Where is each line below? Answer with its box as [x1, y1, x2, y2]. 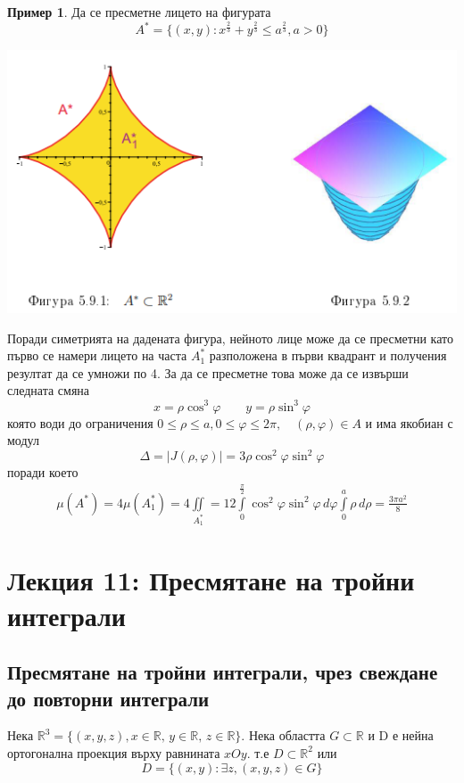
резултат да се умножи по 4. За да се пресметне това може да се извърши [7, 363, 409, 382]
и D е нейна [368, 726, 434, 745]
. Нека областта [241, 726, 326, 745]
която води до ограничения [7, 413, 153, 432]
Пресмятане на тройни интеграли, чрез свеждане [7, 658, 438, 686]
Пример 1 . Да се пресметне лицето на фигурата [7, 3, 271, 21]
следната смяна [7, 381, 90, 400]
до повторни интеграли [7, 684, 210, 712]
